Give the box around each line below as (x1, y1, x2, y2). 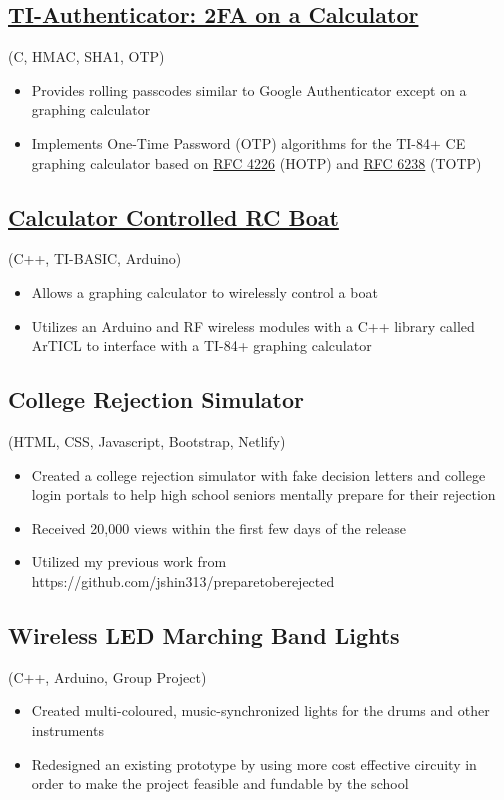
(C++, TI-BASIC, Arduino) (8, 248, 182, 269)
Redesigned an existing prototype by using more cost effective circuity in (31, 753, 477, 774)
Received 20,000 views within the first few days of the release (31, 517, 407, 538)
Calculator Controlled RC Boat (8, 201, 339, 232)
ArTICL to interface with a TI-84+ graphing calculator (31, 335, 372, 356)
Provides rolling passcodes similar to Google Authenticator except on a (31, 79, 467, 100)
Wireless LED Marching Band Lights (8, 619, 400, 650)
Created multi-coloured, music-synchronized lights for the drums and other (31, 700, 490, 721)
